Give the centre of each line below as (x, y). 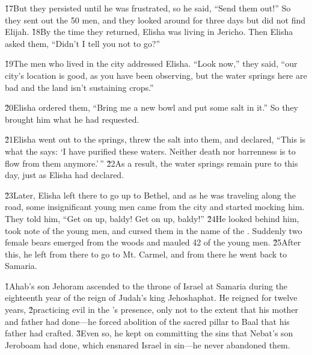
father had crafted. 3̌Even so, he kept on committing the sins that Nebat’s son (149, 333)
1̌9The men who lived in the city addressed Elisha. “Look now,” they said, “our (151, 63)
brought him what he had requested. (72, 119)
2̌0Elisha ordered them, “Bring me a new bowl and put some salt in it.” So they (151, 107)
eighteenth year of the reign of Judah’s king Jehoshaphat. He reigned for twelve (151, 298)
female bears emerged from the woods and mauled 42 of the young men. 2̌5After (153, 242)
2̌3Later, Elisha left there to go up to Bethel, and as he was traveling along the (150, 195)
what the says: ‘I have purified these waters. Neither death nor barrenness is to (150, 151)
